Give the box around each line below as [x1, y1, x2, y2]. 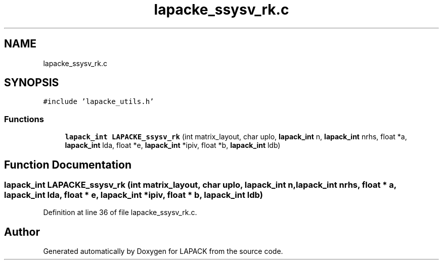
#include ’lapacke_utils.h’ [43, 97, 154, 106]
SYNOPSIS [4, 76, 59, 89]
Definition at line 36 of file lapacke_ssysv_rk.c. [43, 208, 197, 217]
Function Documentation [4, 158, 131, 171]
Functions [4, 114, 44, 124]
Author [4, 225, 40, 238]
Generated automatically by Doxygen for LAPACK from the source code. [43, 247, 283, 256]
